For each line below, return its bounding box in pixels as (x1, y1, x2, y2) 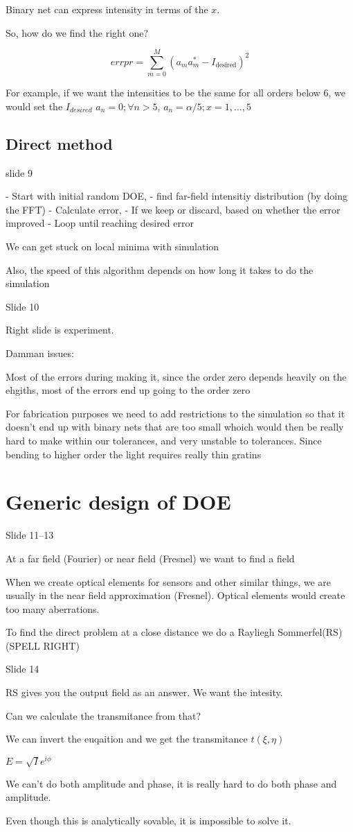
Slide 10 (6, 299, 39, 313)
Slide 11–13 (6, 528, 54, 542)
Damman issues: (6, 346, 74, 361)
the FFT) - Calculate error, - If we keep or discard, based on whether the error (6, 202, 341, 216)
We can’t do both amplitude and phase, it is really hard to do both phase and (6, 776, 337, 790)
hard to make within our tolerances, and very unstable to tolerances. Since (6, 433, 322, 448)
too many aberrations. (6, 601, 100, 616)
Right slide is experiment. (6, 322, 114, 337)
